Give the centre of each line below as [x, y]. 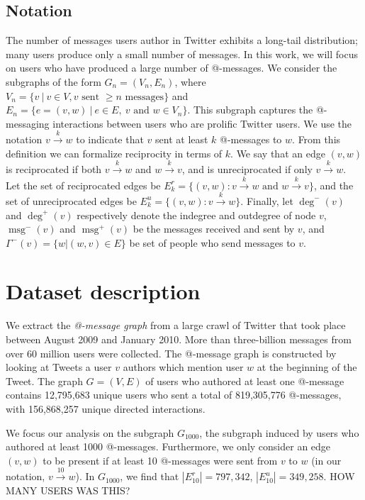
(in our [326, 460]
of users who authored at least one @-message [245, 380]
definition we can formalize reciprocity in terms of [114, 153]
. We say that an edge [278, 153]
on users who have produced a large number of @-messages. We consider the [172, 68]
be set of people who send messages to [212, 242]
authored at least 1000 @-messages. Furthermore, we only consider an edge [168, 446]
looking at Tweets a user [59, 367]
